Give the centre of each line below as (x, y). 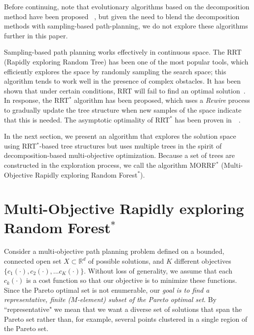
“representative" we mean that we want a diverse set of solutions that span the (123, 309)
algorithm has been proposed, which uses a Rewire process (162, 100)
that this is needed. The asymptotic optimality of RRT (87, 119)
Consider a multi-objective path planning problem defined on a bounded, (114, 251)
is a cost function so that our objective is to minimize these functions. (131, 280)
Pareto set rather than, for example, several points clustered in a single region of (126, 319)
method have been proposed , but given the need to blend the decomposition (122, 16)
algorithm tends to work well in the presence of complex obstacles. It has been (122, 81)
